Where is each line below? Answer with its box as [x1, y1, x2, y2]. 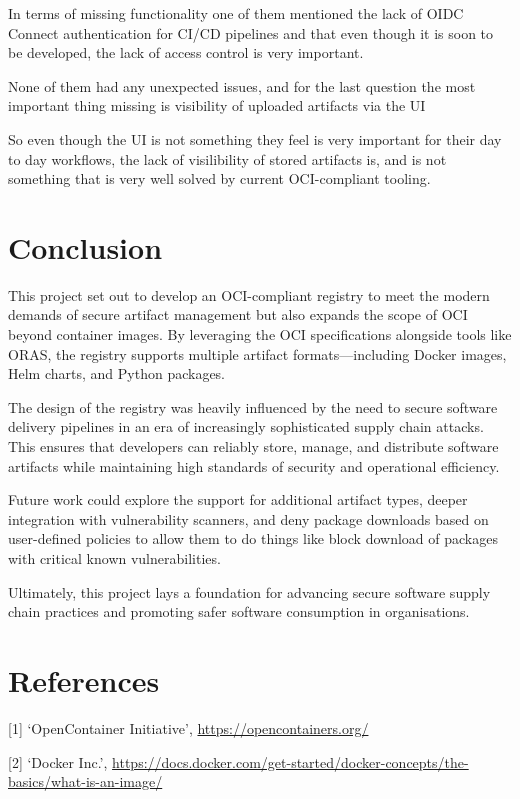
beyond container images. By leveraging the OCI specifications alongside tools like [8, 324, 512, 345]
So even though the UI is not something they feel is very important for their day [8, 128, 502, 149]
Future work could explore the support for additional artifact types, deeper [8, 489, 468, 510]
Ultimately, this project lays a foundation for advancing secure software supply [8, 581, 491, 602]
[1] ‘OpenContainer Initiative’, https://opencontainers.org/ [8, 717, 369, 738]
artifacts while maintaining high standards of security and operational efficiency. [8, 455, 500, 476]
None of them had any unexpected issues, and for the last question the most [8, 75, 476, 96]
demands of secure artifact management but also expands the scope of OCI [8, 304, 468, 325]
